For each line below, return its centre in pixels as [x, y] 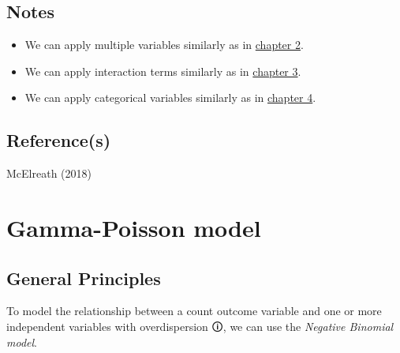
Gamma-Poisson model [134, 227]
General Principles [84, 278]
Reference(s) [59, 140]
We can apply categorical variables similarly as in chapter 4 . [170, 98]
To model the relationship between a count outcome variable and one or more [194, 311]
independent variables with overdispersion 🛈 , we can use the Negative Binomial [200, 326]
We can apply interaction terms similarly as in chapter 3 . [163, 71]
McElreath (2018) [49, 173]
